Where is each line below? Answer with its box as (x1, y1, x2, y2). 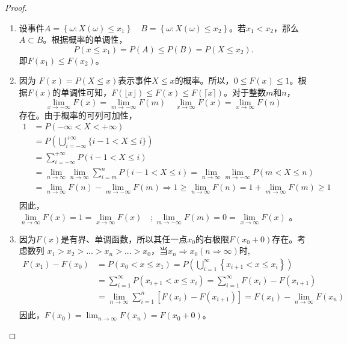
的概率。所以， (174, 74, 234, 87)
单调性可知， (61, 85, 112, 98)
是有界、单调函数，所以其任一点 (61, 232, 188, 245)
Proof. (5, 1, 27, 13)
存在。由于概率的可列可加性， (19, 108, 137, 121)
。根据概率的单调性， (43, 33, 127, 46)
